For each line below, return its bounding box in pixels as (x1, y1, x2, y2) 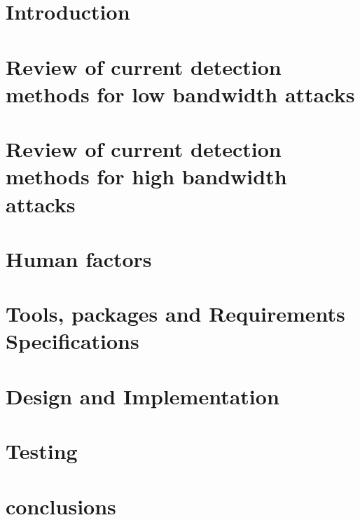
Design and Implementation (6, 381, 279, 410)
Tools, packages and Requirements (6, 299, 345, 328)
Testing (6, 437, 78, 465)
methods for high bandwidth (6, 162, 287, 191)
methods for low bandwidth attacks (6, 79, 355, 108)
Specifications (6, 327, 139, 355)
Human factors (6, 244, 152, 273)
